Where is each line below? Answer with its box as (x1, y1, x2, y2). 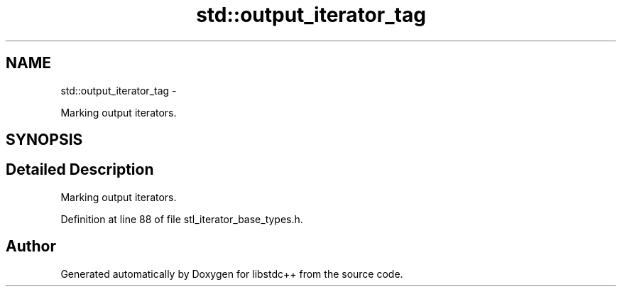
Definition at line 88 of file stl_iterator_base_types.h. (60, 212, 303, 225)
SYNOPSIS (6, 131, 83, 149)
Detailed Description (6, 161, 154, 179)
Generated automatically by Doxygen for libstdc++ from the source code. (60, 267, 403, 280)
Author (6, 237, 56, 256)
